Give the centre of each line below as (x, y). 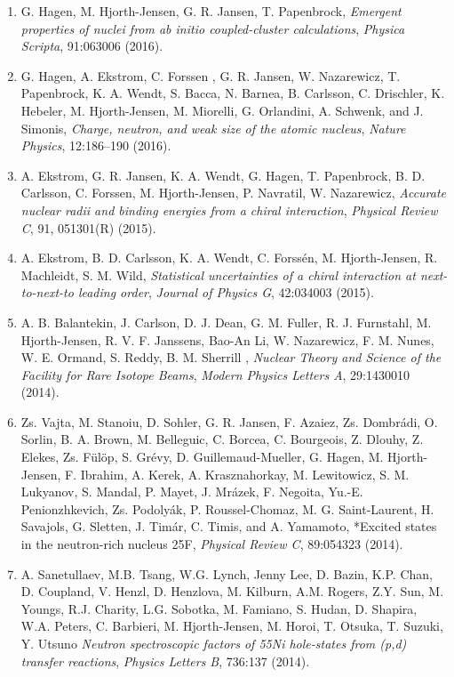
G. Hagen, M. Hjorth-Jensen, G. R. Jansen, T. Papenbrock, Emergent (211, 11)
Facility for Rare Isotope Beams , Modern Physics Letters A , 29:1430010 (215, 374)
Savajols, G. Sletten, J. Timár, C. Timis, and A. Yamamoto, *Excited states (229, 526)
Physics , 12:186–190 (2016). (96, 145)
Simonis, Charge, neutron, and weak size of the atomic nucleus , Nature (213, 128)
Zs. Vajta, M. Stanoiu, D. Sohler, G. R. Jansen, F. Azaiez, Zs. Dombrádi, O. (229, 421)
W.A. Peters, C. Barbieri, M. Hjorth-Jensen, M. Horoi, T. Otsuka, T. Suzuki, (232, 626)
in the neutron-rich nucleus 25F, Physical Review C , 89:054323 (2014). (212, 544)
